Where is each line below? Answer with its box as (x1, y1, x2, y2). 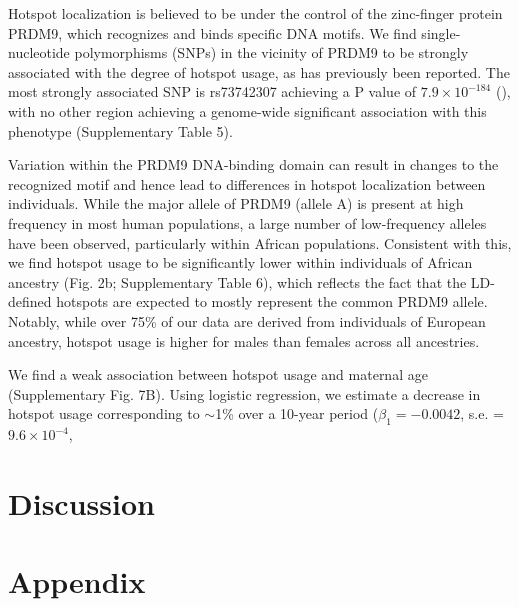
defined (8, 291, 52, 312)
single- (421, 22, 461, 43)
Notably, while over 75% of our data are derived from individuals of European (8, 310, 486, 331)
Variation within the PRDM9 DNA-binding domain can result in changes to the (8, 154, 499, 175)
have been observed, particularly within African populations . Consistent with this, (8, 232, 512, 253)
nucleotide (8, 42, 70, 63)
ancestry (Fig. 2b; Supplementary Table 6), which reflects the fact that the (8, 271, 467, 292)
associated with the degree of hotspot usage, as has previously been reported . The (8, 61, 510, 82)
